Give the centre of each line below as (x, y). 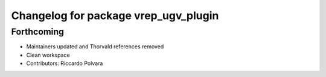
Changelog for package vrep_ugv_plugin (115, 16)
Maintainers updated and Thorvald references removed (95, 47)
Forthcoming (38, 32)
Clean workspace (48, 55)
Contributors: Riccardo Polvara (65, 63)
